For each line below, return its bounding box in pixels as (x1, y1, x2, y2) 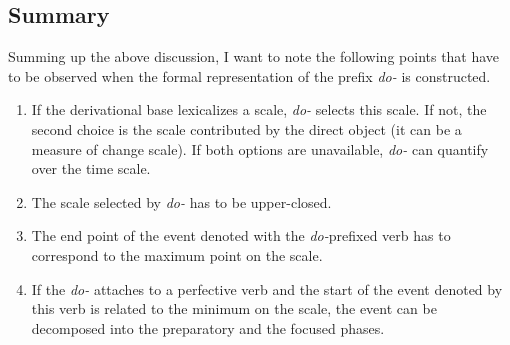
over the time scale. (31, 158, 151, 179)
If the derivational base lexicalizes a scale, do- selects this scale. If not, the (31, 99, 487, 120)
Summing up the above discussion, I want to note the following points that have (8, 46, 500, 67)
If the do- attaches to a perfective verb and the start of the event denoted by (31, 278, 503, 299)
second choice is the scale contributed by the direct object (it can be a (31, 118, 462, 139)
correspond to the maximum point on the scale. (31, 244, 323, 265)
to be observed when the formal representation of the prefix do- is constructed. (8, 65, 491, 86)
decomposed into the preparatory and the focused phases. (31, 317, 385, 338)
